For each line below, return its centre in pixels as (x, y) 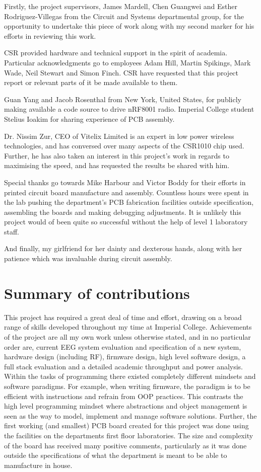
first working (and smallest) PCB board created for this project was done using (126, 425)
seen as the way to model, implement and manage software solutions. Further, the (130, 415)
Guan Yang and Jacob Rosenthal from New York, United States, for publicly (123, 99)
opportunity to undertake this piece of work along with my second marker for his (129, 26)
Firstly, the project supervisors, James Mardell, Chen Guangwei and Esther (121, 6)
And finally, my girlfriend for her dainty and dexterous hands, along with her (123, 248)
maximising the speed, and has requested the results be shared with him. (117, 165)
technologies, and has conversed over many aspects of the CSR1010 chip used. (124, 146)
